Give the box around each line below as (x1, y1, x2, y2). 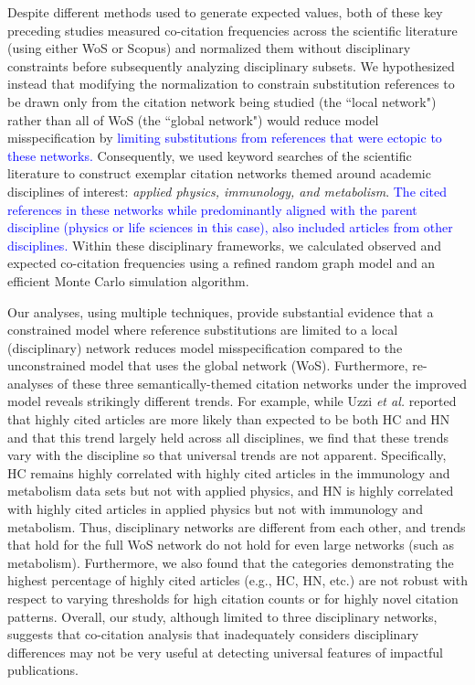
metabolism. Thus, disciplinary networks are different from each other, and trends (7, 517, 466, 536)
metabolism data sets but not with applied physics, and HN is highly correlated (7, 481, 454, 500)
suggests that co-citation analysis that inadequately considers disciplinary (7, 625, 419, 644)
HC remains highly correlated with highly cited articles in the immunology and (7, 463, 450, 482)
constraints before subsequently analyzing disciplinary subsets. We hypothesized (7, 56, 455, 75)
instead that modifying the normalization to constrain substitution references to (7, 74, 455, 93)
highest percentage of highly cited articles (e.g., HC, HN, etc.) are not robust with (7, 571, 468, 590)
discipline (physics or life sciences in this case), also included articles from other (7, 218, 453, 237)
